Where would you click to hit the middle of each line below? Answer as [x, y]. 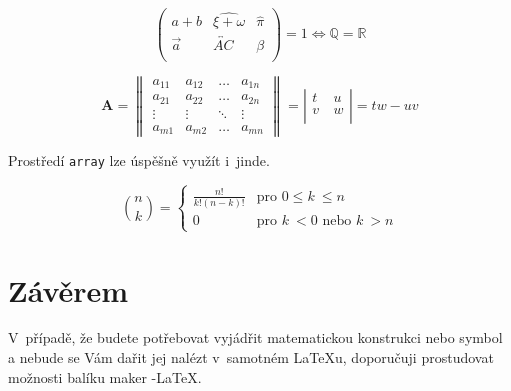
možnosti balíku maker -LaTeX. [105, 376]
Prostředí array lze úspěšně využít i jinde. [139, 160]
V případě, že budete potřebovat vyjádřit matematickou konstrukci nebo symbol [255, 337]
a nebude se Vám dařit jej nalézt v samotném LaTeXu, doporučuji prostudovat [251, 357]
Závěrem [68, 289]
